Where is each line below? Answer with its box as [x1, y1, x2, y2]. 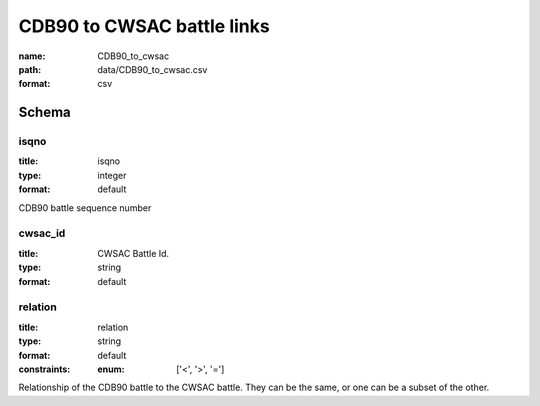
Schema [18, 104, 72, 121]
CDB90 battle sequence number [18, 201, 152, 214]
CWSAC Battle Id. [97, 247, 170, 259]
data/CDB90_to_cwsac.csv [97, 63, 208, 75]
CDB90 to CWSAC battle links [18, 15, 270, 37]
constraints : [18, 363, 71, 375]
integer [97, 169, 127, 181]
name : [18, 50, 46, 62]
